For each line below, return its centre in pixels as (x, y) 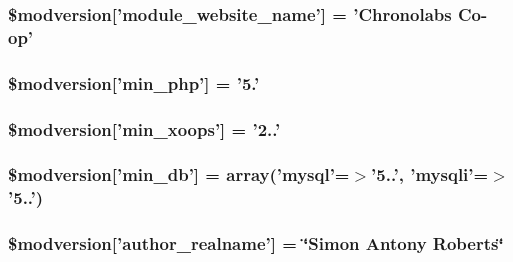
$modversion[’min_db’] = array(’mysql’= (179, 174)
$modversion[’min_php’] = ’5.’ (134, 82)
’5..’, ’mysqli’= (430, 174)
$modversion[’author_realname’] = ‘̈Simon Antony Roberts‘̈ (256, 243)
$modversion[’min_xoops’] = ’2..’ (144, 128)
